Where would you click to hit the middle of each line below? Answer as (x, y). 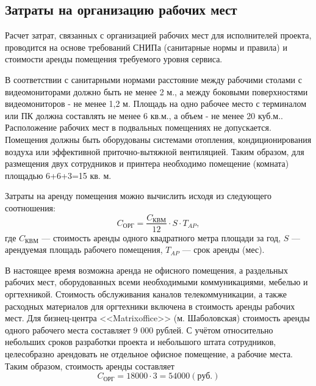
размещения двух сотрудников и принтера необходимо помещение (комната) (147, 163)
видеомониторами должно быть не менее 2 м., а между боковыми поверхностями (156, 91)
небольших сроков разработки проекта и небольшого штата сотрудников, (141, 342)
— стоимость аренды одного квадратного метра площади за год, (161, 237)
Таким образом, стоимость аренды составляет (90, 366)
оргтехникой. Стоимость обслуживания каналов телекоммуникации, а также (146, 293)
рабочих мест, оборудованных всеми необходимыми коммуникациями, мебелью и (156, 282)
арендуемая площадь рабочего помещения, (84, 249)
